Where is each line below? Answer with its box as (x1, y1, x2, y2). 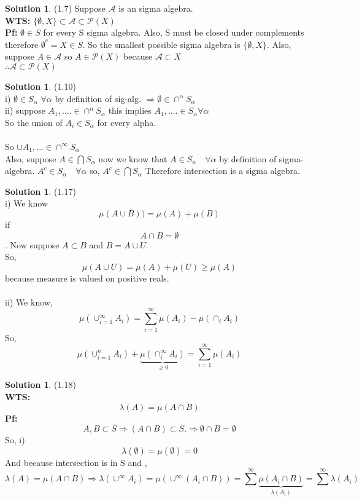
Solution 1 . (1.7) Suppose (5, 2, 106, 14)
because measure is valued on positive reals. (5, 271, 169, 284)
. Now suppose (5, 238, 60, 251)
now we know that (98, 152, 168, 165)
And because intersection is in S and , (5, 456, 147, 468)
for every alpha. (97, 116, 156, 128)
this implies (108, 104, 152, 117)
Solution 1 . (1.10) (5, 79, 76, 92)
